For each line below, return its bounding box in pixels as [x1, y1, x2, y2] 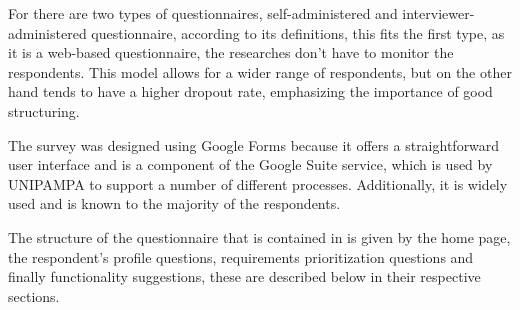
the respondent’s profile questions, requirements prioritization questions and [8, 246, 474, 267]
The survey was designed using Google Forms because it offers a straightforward [8, 134, 500, 155]
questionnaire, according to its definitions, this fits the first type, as [91, 22, 505, 43]
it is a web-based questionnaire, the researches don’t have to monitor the [8, 42, 454, 63]
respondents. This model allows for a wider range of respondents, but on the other [8, 61, 512, 82]
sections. [8, 285, 60, 306]
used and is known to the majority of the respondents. [8, 193, 341, 214]
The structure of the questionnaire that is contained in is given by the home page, [8, 226, 511, 247]
